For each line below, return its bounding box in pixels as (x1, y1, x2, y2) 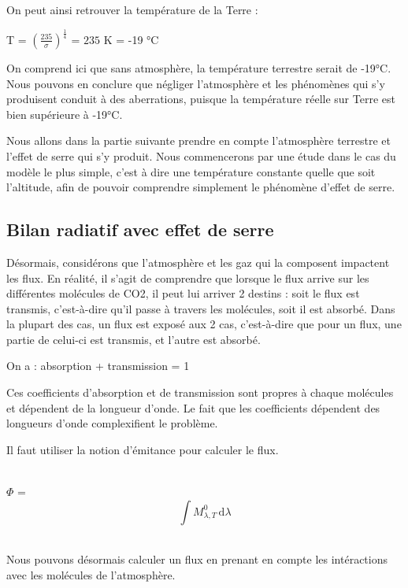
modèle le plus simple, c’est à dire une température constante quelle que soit (6, 163, 376, 179)
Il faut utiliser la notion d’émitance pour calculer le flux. (6, 441, 279, 457)
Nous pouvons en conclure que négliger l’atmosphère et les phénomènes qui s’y (6, 75, 385, 91)
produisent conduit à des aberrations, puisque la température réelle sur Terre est (6, 91, 395, 107)
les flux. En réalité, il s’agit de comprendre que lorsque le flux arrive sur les (6, 269, 369, 286)
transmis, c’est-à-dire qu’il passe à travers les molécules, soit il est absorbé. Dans (6, 300, 395, 316)
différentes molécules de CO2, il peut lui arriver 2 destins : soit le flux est (6, 285, 360, 301)
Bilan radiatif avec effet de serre (6, 217, 274, 242)
